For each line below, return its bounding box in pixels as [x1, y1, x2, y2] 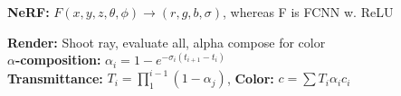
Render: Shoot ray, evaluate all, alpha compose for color [7, 32, 326, 51]
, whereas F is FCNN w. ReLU [223, 3, 394, 21]
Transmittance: [7, 68, 103, 87]
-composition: [14, 50, 101, 69]
